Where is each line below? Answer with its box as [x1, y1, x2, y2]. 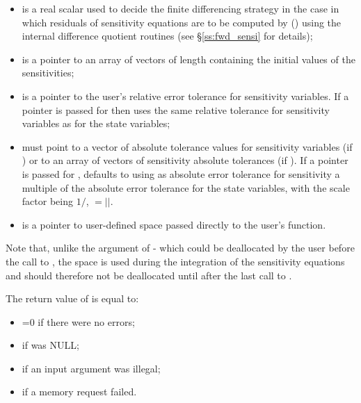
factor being [22, 194, 73, 208]
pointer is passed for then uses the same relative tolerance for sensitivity [22, 102, 330, 117]
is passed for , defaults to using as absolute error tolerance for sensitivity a [22, 166, 340, 181]
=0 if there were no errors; [22, 314, 135, 329]
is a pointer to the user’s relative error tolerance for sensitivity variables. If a [22, 88, 349, 103]
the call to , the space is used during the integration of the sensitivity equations [6, 254, 345, 268]
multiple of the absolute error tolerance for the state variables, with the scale [22, 180, 350, 195]
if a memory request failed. [22, 384, 137, 399]
